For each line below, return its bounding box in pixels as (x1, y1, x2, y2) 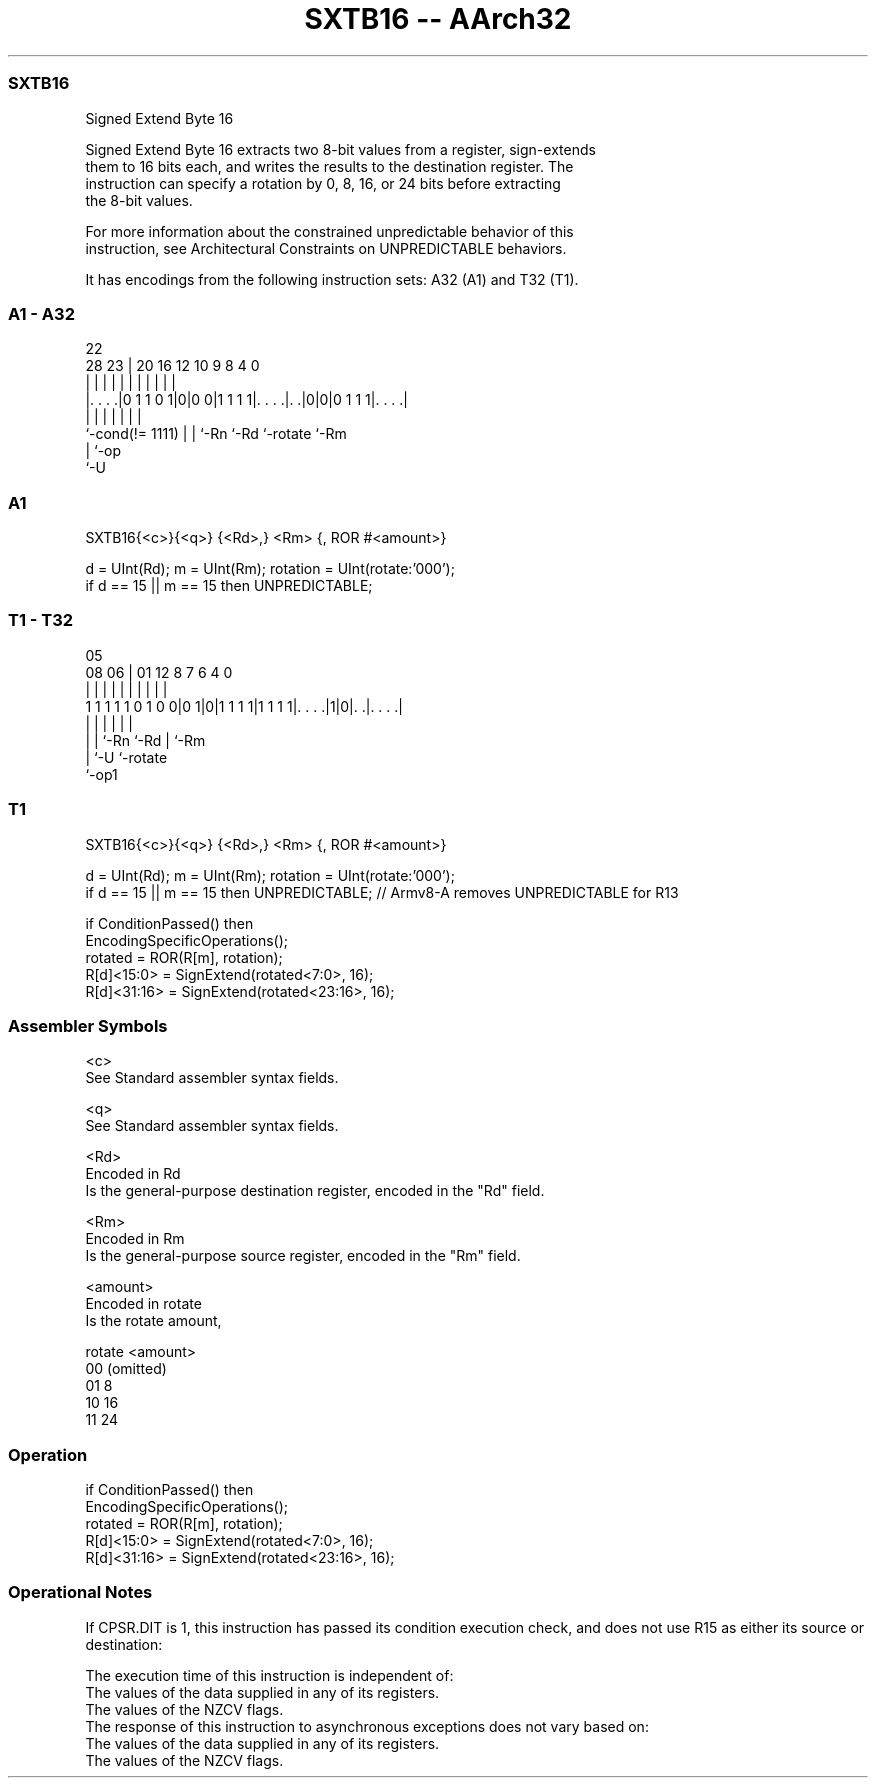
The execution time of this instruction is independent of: (85, 1666, 454, 1684)
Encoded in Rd (85, 1165, 181, 1183)
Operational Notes (8, 1582, 153, 1603)
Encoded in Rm (85, 1230, 185, 1248)
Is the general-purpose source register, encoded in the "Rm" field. (85, 1247, 521, 1265)
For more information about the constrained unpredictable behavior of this (85, 222, 574, 240)
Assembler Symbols (8, 1015, 168, 1036)
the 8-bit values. (85, 191, 193, 209)
